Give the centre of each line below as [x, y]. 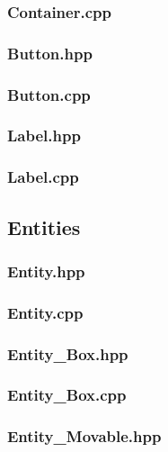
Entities [44, 226]
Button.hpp [50, 53]
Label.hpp [44, 136]
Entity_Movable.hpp [84, 436]
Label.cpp [43, 177]
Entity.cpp [45, 312]
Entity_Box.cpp [67, 395]
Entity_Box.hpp [68, 353]
